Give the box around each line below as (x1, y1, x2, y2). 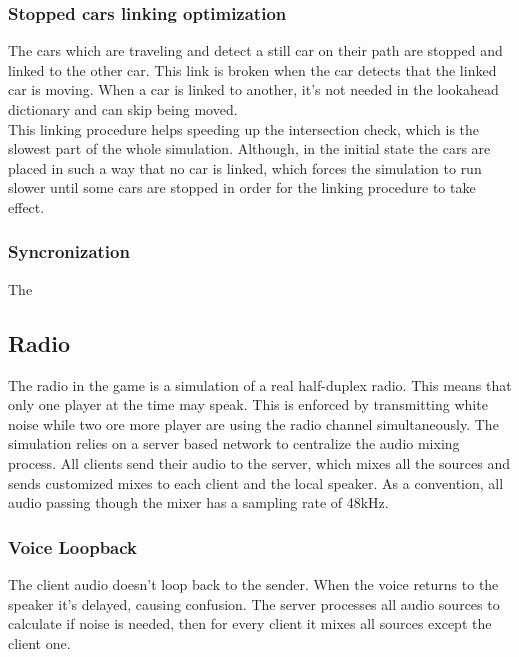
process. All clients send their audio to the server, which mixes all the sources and (8, 452, 511, 473)
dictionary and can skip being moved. (8, 99, 238, 119)
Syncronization (8, 239, 130, 264)
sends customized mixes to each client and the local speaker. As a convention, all (8, 472, 504, 493)
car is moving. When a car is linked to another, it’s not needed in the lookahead (8, 79, 499, 100)
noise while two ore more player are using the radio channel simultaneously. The (8, 413, 499, 434)
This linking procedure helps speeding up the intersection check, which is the (8, 118, 480, 139)
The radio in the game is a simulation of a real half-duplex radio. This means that (8, 374, 512, 395)
